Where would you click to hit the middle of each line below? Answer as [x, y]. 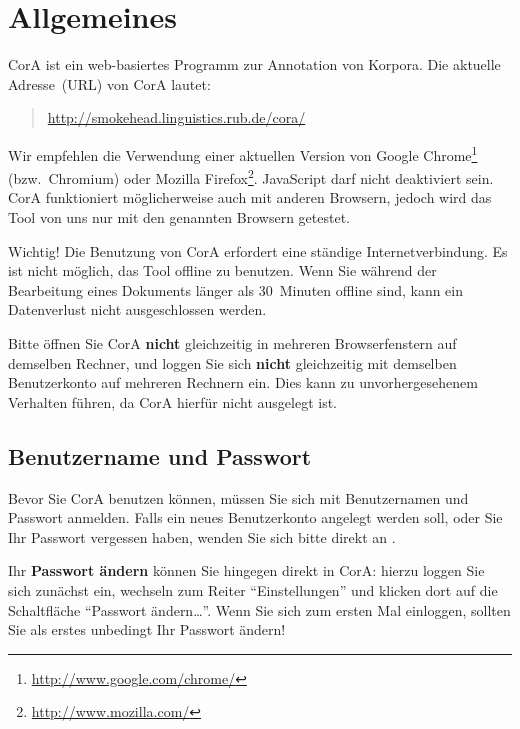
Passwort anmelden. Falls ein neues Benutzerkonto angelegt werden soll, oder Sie [255, 517]
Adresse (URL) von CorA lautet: [109, 83]
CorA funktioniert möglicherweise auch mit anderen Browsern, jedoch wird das [250, 197]
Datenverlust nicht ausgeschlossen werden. [137, 309]
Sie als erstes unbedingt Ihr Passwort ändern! [147, 629]
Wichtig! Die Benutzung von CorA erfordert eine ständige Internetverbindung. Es [258, 250]
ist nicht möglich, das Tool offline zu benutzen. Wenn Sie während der [222, 270]
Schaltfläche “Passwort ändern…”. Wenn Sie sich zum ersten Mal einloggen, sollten [259, 609]
